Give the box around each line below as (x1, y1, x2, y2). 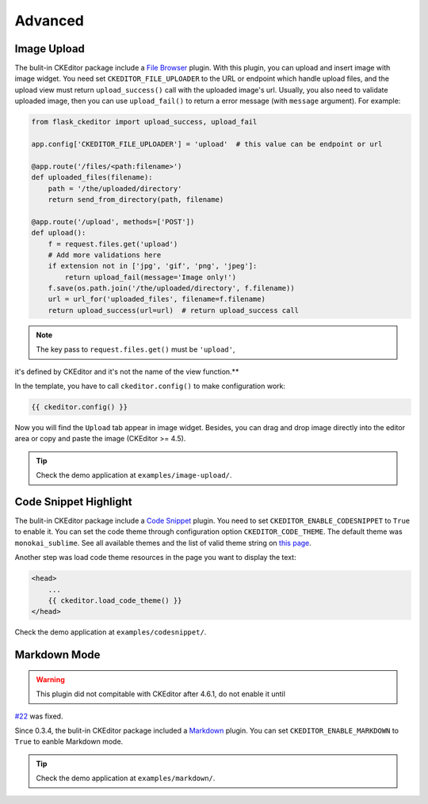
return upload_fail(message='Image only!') (64, 272, 237, 281)
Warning (36, 674, 65, 684)
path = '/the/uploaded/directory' (48, 184, 182, 193)
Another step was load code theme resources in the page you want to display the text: (14, 553, 296, 562)
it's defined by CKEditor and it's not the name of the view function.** (14, 367, 239, 376)
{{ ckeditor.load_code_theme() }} (48, 596, 182, 605)
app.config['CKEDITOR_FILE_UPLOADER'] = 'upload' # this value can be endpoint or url (31, 139, 383, 148)
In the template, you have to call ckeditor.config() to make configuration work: (14, 381, 285, 391)
